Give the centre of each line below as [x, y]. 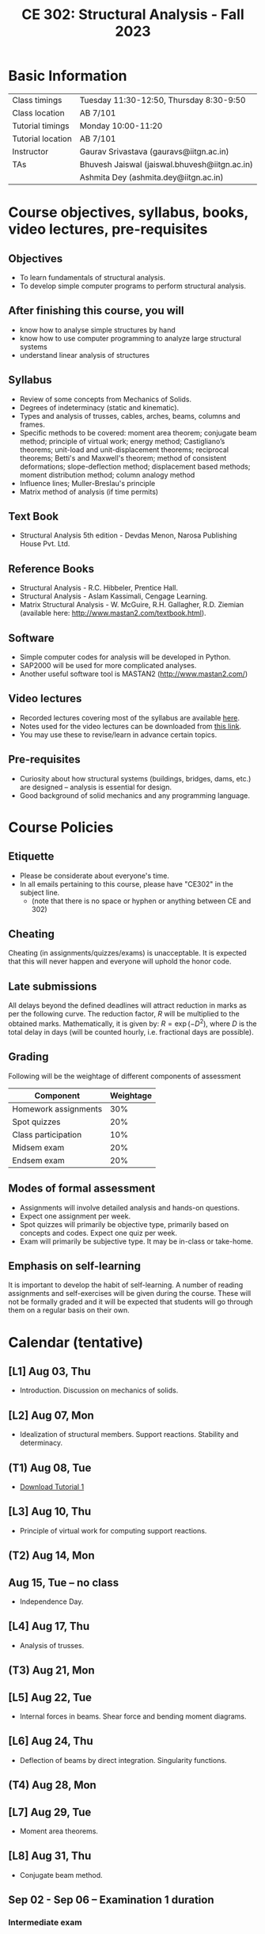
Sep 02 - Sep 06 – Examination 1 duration [111, 1900]
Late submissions [53, 986]
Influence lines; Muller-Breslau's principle [87, 483]
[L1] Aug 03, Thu [49, 1371]
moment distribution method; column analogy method [107, 475]
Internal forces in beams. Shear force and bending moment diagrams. [133, 1716]
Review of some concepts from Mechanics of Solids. [106, 399]
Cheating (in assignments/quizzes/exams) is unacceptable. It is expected [127, 953]
